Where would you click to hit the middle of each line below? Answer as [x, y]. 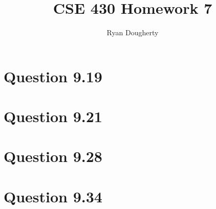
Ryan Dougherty [133, 32]
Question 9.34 [53, 196]
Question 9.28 [53, 156]
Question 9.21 [53, 116]
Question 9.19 [53, 76]
